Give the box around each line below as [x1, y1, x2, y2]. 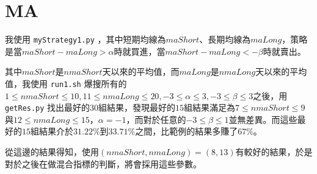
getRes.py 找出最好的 [5, 101, 90, 114]
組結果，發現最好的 [98, 101, 176, 114]
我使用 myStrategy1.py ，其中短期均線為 [5, 33, 166, 46]
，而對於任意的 [126, 113, 186, 125]
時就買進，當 [114, 44, 166, 57]
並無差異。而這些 [228, 113, 297, 125]
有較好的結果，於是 [235, 145, 313, 158]
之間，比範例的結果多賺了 [135, 125, 238, 137]
